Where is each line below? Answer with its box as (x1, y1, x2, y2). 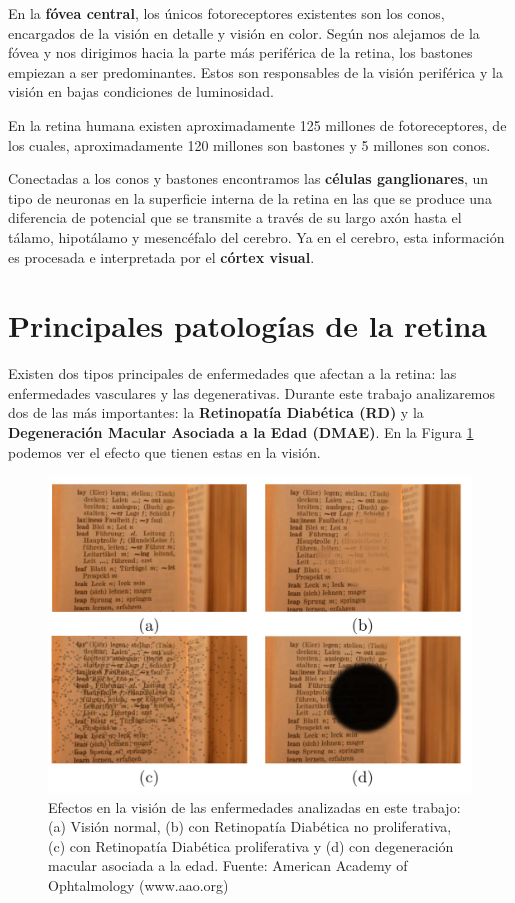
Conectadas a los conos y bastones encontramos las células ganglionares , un (8, 168, 489, 189)
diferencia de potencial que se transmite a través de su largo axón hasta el (8, 207, 462, 228)
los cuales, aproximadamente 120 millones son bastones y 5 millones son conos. (8, 134, 491, 155)
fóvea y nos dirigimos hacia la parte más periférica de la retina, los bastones (8, 42, 473, 63)
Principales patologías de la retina (8, 305, 488, 346)
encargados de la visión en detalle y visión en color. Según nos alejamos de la (8, 22, 480, 43)
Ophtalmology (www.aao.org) (48, 874, 229, 895)
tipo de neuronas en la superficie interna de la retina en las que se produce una (8, 187, 492, 208)
